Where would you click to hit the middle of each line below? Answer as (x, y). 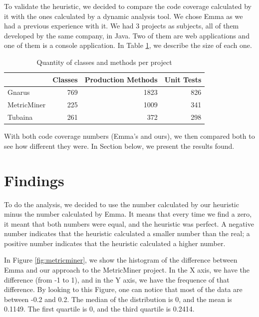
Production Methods (121, 79)
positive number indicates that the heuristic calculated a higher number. (115, 243)
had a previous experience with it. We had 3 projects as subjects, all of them (122, 26)
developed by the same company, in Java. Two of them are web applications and (127, 35)
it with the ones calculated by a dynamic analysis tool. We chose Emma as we (124, 16)
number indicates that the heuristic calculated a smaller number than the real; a (127, 233)
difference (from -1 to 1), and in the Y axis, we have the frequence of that (117, 279)
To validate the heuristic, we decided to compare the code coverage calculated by (128, 6)
